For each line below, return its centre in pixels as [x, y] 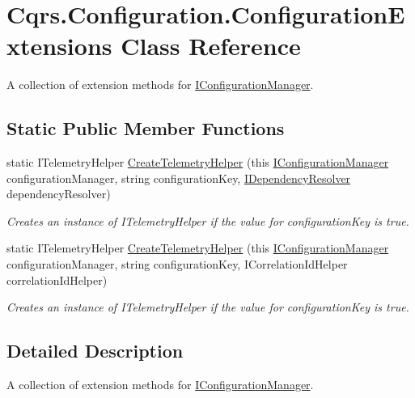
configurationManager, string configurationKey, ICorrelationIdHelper [177, 264]
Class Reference [211, 46]
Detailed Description [95, 351]
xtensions [59, 46]
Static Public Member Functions [146, 128]
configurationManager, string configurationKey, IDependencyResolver [179, 178]
